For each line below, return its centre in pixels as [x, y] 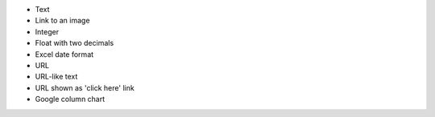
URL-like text [56, 77]
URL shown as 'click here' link [85, 87]
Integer [47, 31]
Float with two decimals [75, 43]
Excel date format [64, 54]
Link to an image [62, 21]
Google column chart [70, 99]
